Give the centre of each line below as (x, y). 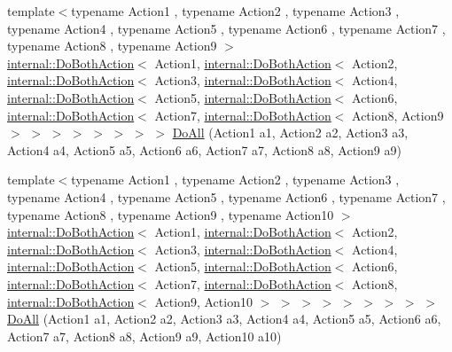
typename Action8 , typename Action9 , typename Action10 (171, 214)
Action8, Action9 (398, 115)
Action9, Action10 (203, 301)
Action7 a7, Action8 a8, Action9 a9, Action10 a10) (144, 336)
